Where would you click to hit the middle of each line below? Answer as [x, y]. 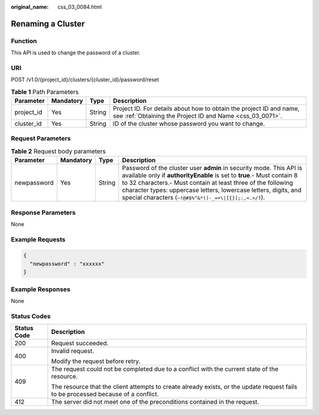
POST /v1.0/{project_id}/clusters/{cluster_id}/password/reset [85, 80]
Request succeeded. [80, 344]
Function [24, 41]
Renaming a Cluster [48, 24]
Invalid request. [73, 351]
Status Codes [31, 316]
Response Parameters [43, 213]
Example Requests [38, 239]
